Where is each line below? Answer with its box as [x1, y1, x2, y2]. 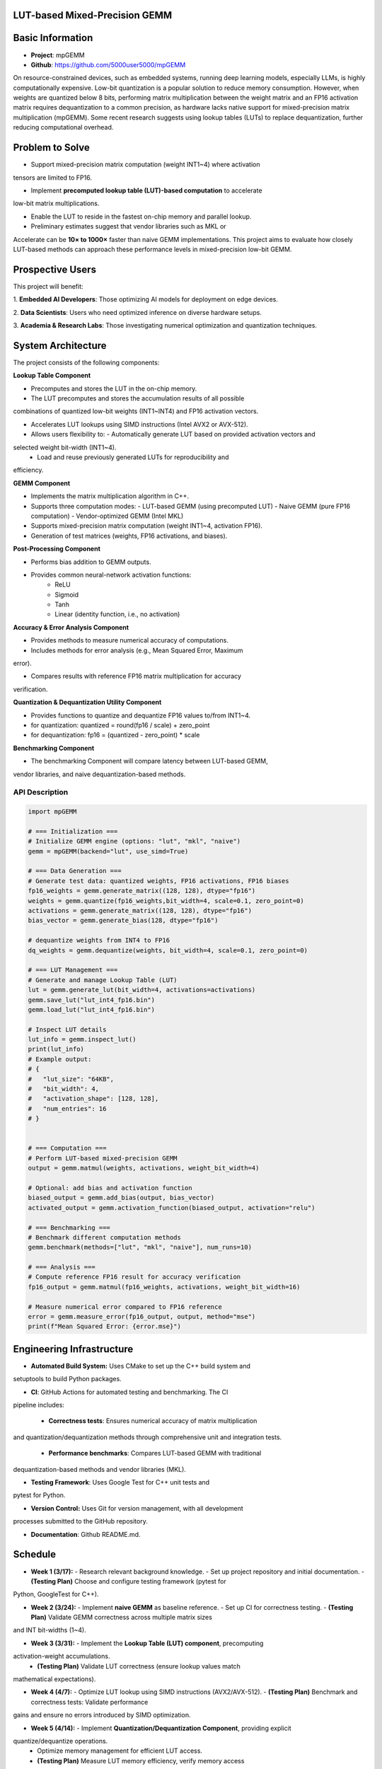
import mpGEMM [28, 807, 77, 816]
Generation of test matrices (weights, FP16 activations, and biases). [30, 531, 228, 540]
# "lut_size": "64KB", [28, 1075, 115, 1083]
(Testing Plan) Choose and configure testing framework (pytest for [30, 1577, 226, 1585]
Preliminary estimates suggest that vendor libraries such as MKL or [30, 222, 226, 231]
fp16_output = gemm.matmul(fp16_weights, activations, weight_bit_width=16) [28, 1283, 301, 1291]
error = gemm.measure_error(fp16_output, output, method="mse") [28, 1313, 256, 1321]
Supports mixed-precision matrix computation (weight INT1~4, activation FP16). [30, 522, 263, 530]
